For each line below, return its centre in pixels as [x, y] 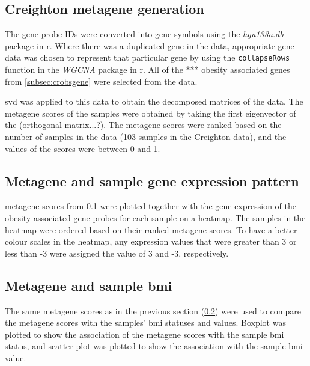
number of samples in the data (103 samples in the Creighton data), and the [146, 137]
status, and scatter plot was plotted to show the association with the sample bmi [154, 346]
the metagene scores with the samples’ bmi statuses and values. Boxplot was [145, 322]
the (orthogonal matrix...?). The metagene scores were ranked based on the [143, 125]
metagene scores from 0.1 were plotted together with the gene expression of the [151, 206]
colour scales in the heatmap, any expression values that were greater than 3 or [151, 241]
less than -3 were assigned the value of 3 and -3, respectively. [117, 253]
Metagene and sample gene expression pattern [152, 181]
